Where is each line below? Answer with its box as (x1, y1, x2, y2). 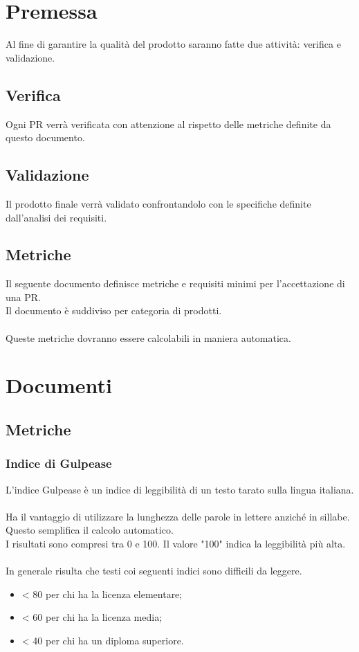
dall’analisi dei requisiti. (6, 210, 107, 224)
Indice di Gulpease (6, 455, 112, 472)
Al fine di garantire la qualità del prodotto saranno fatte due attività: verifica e (6, 37, 341, 51)
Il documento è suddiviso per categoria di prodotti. (6, 303, 222, 318)
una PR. (6, 289, 41, 304)
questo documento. (6, 130, 85, 145)
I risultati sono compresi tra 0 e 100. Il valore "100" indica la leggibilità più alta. (6, 536, 346, 551)
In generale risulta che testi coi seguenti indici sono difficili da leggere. (6, 563, 302, 578)
